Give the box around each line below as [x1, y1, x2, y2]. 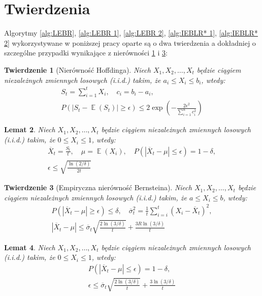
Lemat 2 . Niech [4, 124, 55, 135]
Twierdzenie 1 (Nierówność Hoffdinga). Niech [4, 64, 151, 75]
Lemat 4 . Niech [4, 242, 55, 252]
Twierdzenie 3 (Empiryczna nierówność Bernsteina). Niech [4, 182, 192, 193]
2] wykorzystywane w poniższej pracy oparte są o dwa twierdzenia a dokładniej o [4, 37, 256, 48]
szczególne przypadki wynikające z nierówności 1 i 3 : [4, 47, 168, 58]
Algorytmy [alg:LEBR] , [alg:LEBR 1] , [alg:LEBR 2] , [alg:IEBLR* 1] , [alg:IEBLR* [4, 27, 258, 38]
